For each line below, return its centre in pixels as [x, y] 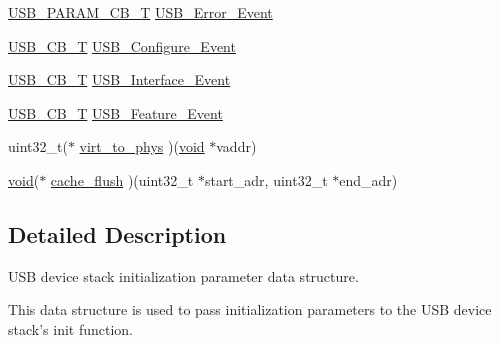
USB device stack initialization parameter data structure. [183, 275]
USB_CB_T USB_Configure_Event [122, 45]
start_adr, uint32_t [266, 179]
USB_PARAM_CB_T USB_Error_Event [140, 12]
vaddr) [236, 146]
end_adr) [368, 179]
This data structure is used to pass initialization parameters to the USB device [250, 309]
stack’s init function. [71, 328]
